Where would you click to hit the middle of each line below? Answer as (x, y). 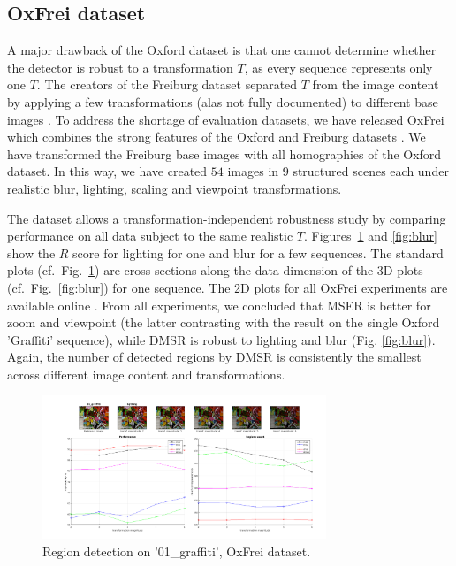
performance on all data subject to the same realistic (150, 236)
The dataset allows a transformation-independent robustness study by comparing (227, 218)
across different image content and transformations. (146, 374)
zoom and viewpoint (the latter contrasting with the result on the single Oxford (224, 322)
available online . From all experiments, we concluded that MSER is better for (219, 305)
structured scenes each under (371, 171)
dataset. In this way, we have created (107, 171)
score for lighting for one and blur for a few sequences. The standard (258, 252)
